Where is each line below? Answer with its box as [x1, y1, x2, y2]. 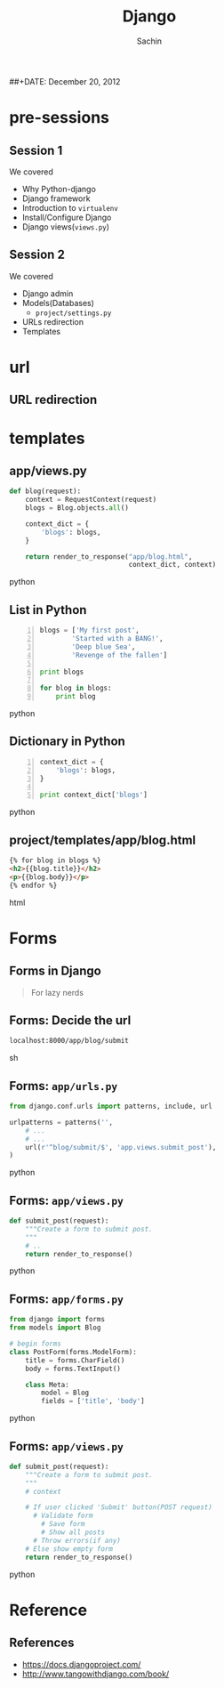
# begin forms [9, 1339, 62, 1349]
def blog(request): [9, 487, 82, 496]
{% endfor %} [9, 881, 58, 890]
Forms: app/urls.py [9, 1078, 118, 1094]
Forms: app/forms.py [9, 1291, 124, 1306]
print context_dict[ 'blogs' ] [39, 790, 148, 800]
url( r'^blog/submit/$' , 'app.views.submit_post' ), [25, 1143, 217, 1151]
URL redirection [9, 392, 98, 408]
